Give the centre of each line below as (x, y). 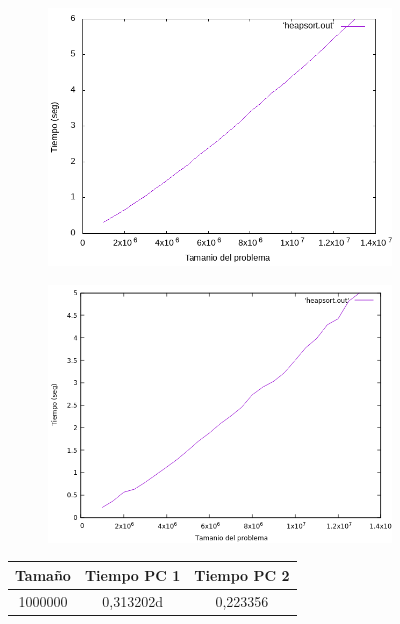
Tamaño (43, 574)
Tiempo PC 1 (132, 574)
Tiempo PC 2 (242, 574)
